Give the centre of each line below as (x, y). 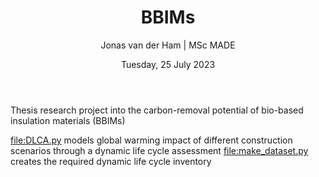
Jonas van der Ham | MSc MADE (168, 45)
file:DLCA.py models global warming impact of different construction (151, 140)
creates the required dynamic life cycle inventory (111, 161)
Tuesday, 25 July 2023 (168, 64)
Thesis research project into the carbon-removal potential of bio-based (157, 110)
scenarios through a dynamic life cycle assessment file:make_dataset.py (159, 150)
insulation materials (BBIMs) (68, 120)
